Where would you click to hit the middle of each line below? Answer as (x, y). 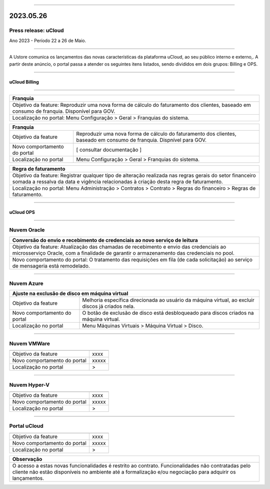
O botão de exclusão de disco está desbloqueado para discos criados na (168, 313)
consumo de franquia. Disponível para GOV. (64, 111)
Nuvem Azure (26, 284)
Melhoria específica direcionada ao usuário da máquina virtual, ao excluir (168, 300)
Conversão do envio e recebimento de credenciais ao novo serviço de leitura (105, 240)
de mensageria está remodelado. (51, 266)
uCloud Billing (24, 82)
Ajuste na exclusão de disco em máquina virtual (70, 294)
